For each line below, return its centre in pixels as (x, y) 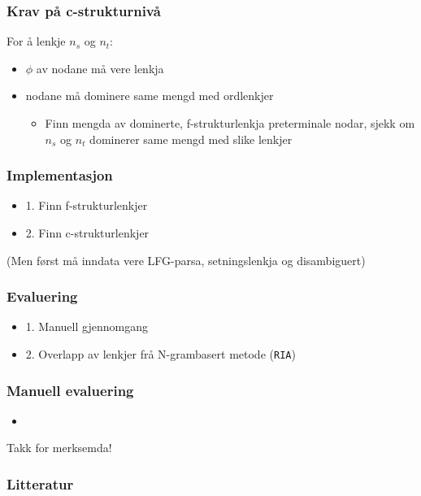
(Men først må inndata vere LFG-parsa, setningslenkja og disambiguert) (186, 260)
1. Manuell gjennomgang (87, 326)
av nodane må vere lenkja (100, 68)
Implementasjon (60, 175)
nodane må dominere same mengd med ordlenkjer (150, 96)
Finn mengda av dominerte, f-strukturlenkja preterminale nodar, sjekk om (230, 123)
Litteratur (40, 483)
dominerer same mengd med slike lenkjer (191, 139)
